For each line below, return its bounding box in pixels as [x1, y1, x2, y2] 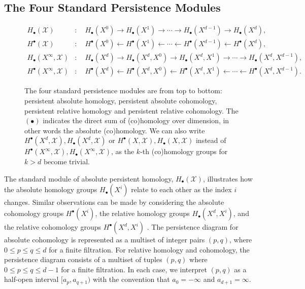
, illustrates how [202, 173, 253, 184]
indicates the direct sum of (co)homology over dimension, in [43, 115, 229, 126]
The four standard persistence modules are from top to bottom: [24, 85, 222, 96]
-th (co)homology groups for [140, 146, 228, 157]
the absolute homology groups [4, 184, 97, 195]
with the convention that [92, 274, 170, 284]
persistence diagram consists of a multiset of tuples [4, 254, 162, 265]
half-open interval [4, 274, 59, 284]
